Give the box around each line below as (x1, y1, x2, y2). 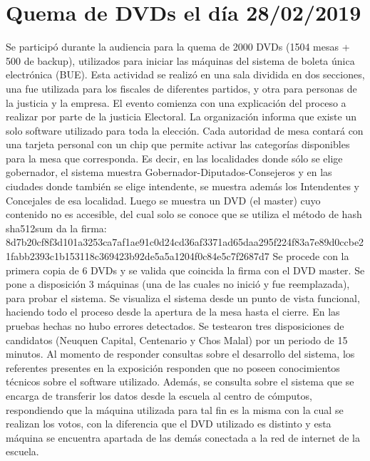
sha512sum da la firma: (6, 220, 107, 235)
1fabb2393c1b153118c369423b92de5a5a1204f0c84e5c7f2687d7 (6, 249, 269, 264)
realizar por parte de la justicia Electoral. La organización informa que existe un (6, 109, 356, 124)
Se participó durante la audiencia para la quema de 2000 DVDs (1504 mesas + (6, 39, 350, 54)
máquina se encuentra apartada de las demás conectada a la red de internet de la (6, 430, 360, 445)
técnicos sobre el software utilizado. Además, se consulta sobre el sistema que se (6, 374, 354, 389)
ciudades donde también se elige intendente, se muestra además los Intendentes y (6, 179, 359, 194)
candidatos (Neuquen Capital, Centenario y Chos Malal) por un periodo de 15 (6, 332, 348, 347)
